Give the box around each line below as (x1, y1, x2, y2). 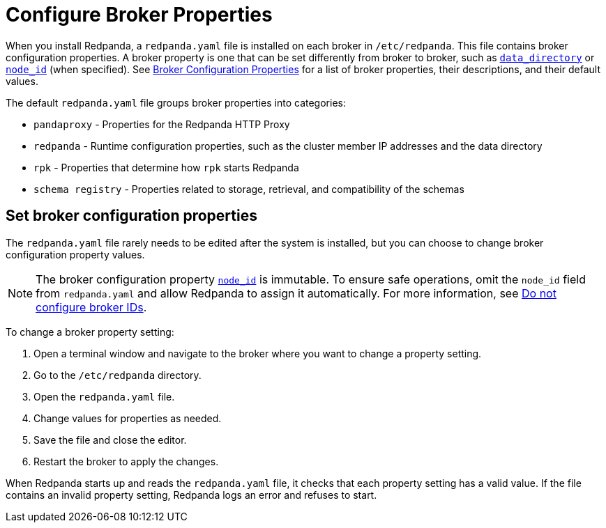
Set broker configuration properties (6, 207, 257, 225)
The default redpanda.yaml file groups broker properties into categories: (6, 96, 346, 109)
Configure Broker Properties (6, 3, 273, 26)
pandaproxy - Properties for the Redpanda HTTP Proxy (33, 118, 290, 130)
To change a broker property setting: (6, 325, 174, 338)
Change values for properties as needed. (33, 412, 222, 424)
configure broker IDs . (36, 300, 147, 314)
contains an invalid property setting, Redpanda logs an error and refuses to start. (6, 488, 377, 501)
